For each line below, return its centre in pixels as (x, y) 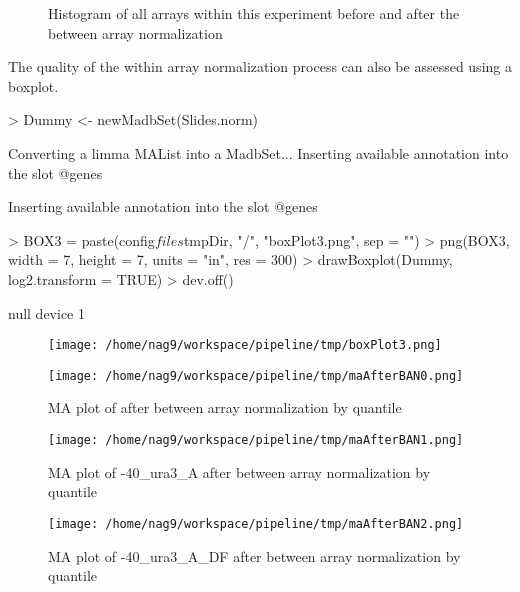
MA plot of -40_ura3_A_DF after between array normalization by (254, 555)
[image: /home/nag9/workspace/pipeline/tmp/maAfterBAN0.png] (256, 375)
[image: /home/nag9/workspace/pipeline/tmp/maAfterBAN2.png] (256, 523)
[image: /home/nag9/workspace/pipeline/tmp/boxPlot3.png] (245, 345)
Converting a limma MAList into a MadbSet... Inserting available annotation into (258, 152)
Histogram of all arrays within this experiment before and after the (254, 13)
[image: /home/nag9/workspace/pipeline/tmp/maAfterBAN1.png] (256, 440)
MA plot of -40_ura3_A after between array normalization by (239, 471)
